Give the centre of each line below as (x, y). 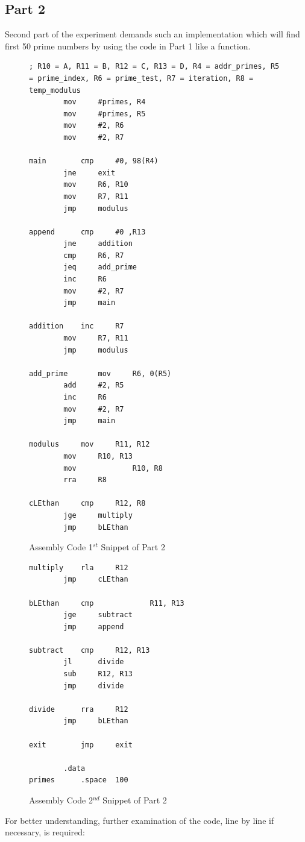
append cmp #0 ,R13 (87, 232)
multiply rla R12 (79, 567)
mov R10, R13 (98, 456)
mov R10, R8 (113, 468)
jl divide (94, 662)
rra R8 (85, 480)
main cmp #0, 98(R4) (94, 161)
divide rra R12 (79, 709)
